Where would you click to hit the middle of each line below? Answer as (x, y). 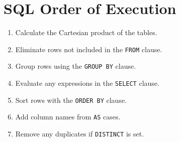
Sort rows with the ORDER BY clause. (71, 100)
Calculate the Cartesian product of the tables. (86, 32)
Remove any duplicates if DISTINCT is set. (80, 133)
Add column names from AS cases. (68, 117)
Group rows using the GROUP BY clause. (76, 66)
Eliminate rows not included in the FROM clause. (89, 49)
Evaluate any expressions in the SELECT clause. (87, 83)
